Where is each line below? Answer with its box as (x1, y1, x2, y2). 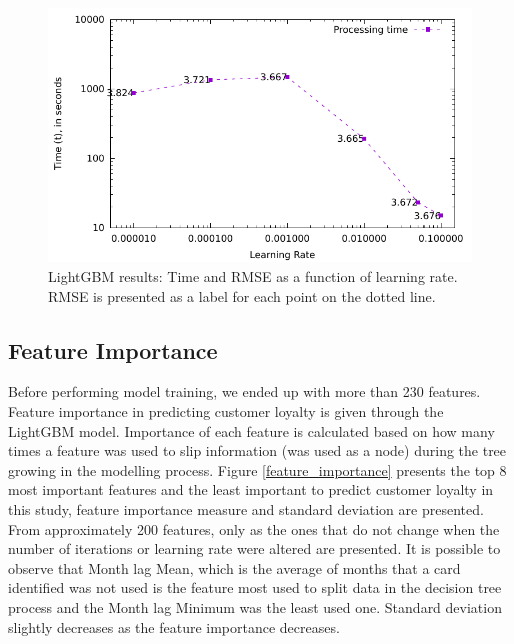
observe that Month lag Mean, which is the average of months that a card (8, 557, 461, 578)
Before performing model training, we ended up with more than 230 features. (8, 381, 481, 402)
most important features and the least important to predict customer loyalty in (8, 479, 494, 500)
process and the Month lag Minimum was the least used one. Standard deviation (8, 596, 502, 617)
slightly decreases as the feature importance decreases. (8, 616, 340, 637)
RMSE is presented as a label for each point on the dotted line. (48, 285, 436, 306)
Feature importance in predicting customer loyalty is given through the (8, 400, 444, 421)
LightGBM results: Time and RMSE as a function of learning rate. (48, 265, 458, 286)
